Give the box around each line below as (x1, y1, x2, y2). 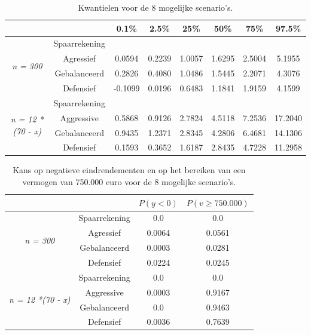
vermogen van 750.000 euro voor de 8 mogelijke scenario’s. (22, 176, 236, 188)
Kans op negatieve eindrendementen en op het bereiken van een (13, 164, 246, 176)
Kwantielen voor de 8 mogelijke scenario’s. (78, 1, 233, 13)
